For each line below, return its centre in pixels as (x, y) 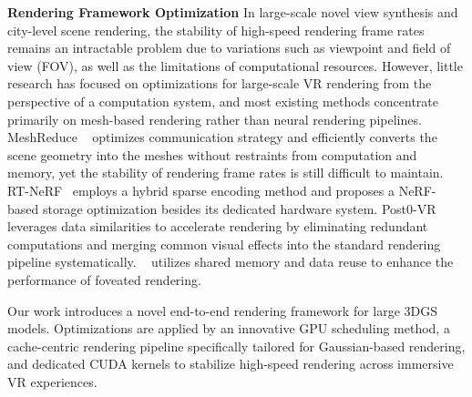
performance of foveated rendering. (104, 279)
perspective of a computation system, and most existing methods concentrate (223, 101)
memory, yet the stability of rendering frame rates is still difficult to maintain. (226, 173)
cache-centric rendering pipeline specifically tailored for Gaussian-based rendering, (236, 346)
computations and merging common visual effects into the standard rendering (224, 244)
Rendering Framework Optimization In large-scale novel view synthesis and (233, 12)
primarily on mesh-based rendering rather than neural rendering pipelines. (215, 119)
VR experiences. (52, 381)
